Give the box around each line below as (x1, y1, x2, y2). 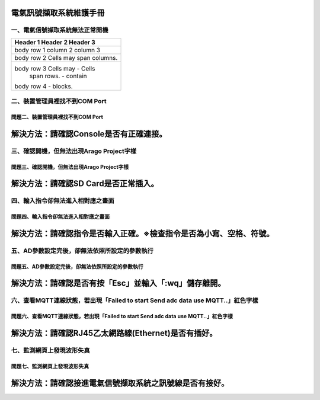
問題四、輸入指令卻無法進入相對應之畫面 (11, 213, 110, 220)
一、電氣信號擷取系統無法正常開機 (11, 26, 108, 34)
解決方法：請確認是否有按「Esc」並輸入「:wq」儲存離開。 (11, 279, 226, 289)
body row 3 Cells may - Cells (14, 64, 95, 72)
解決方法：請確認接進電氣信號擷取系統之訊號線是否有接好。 (11, 378, 229, 388)
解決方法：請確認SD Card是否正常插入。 (11, 178, 159, 189)
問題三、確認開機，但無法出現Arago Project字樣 (11, 163, 129, 170)
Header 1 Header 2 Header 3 (14, 38, 96, 46)
